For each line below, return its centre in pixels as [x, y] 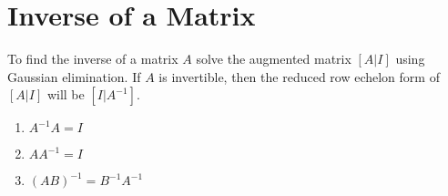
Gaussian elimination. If [74, 76]
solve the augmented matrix [274, 59]
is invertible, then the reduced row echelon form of [299, 76]
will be [66, 94]
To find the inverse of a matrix [93, 59]
